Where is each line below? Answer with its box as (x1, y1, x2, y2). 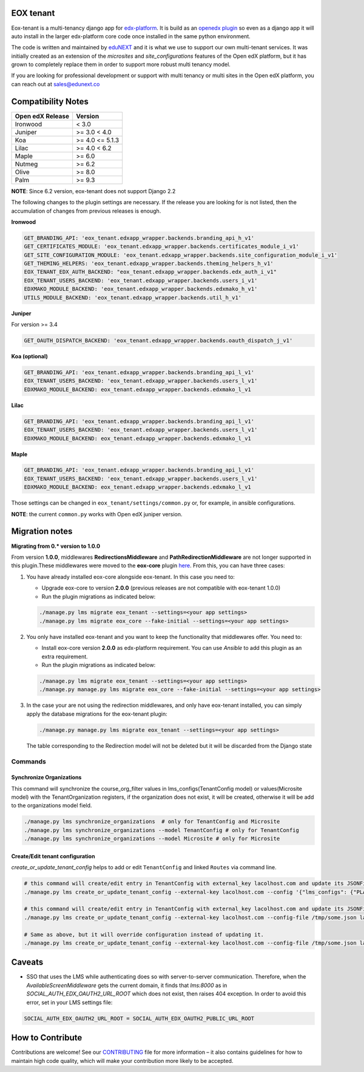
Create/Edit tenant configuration (11, 852, 95, 859)
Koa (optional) (11, 353, 48, 360)
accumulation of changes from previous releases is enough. (11, 207, 161, 214)
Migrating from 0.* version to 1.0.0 (11, 542, 100, 550)
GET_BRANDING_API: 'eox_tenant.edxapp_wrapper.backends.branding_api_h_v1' (24, 234, 255, 241)
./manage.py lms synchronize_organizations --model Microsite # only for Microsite (24, 835, 280, 842)
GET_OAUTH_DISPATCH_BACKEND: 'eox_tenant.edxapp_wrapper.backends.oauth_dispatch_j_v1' (24, 337, 293, 344)
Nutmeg (15, 160, 38, 168)
